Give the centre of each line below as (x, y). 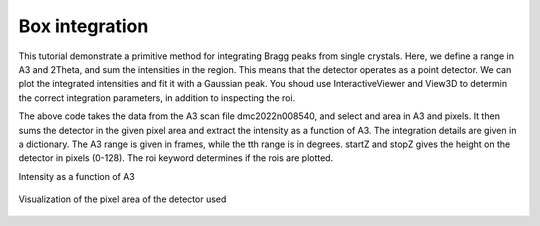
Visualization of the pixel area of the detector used (122, 199)
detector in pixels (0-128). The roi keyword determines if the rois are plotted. (176, 158)
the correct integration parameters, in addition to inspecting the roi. (157, 97)
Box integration (83, 26)
